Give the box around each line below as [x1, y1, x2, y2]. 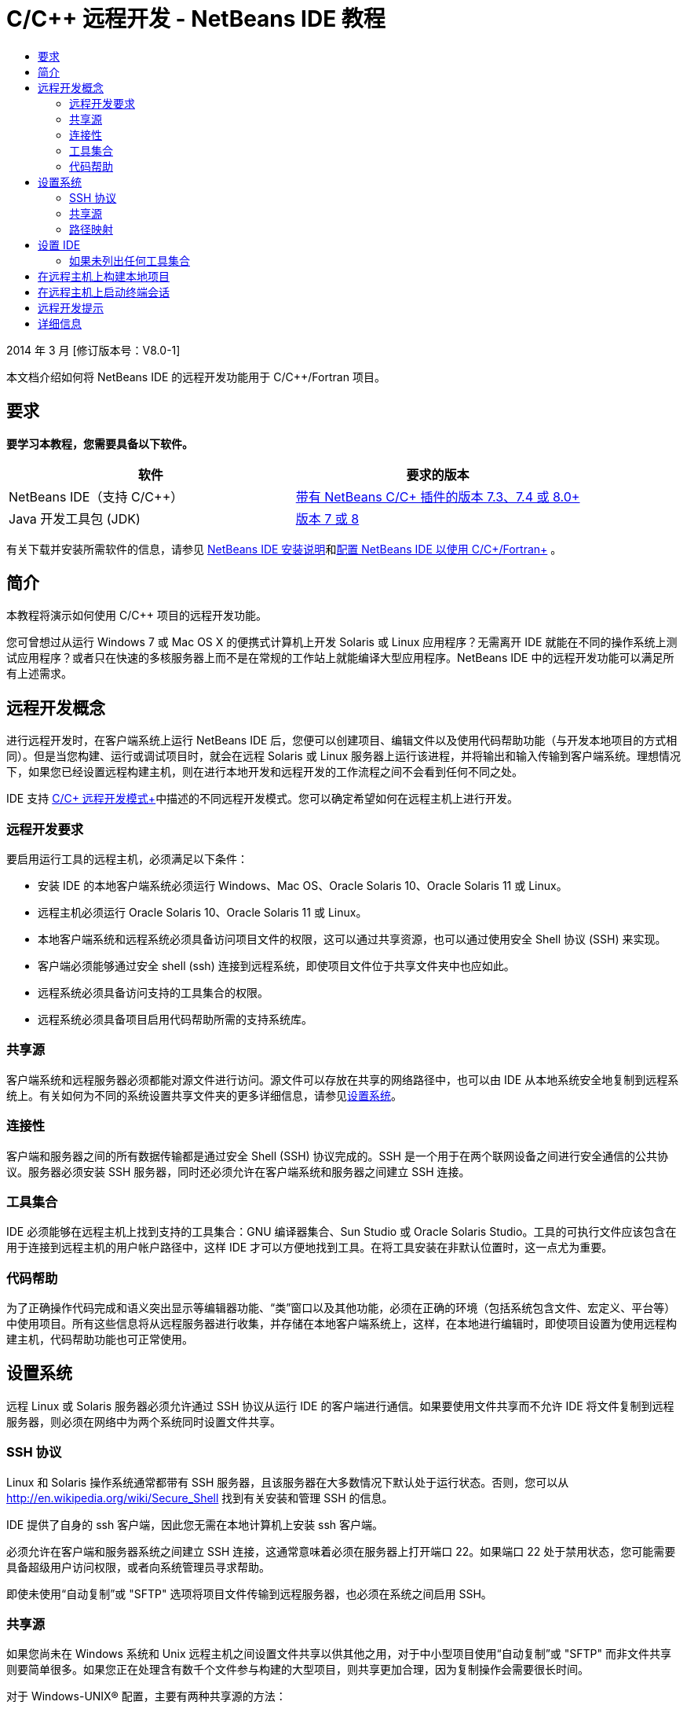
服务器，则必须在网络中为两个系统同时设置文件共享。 [6, 1414, 281, 1428]
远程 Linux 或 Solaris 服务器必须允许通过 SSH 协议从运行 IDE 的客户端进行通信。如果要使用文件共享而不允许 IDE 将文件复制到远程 [6, 1398, 674, 1413]
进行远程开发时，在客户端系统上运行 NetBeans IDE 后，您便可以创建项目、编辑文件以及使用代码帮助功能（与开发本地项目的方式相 [6, 733, 678, 748]
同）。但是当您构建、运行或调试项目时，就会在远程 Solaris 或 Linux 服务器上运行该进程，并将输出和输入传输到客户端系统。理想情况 [6, 749, 682, 763]
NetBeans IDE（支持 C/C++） [9, 488, 184, 505]
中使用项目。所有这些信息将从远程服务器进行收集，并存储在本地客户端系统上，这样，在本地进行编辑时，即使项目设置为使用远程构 [6, 1317, 677, 1331]
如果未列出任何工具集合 [69, 253, 190, 267]
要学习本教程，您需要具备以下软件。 [6, 436, 193, 450]
